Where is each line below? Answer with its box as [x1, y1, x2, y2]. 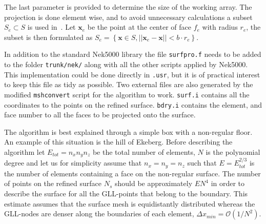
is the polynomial [206, 147, 260, 157]
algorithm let [4, 147, 45, 157]
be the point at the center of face [87, 22, 191, 32]
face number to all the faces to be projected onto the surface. [4, 109, 196, 120]
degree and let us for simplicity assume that [4, 157, 142, 168]
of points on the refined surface [4, 178, 102, 189]
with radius [202, 22, 238, 32]
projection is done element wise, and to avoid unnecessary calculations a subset [4, 11, 253, 22]
